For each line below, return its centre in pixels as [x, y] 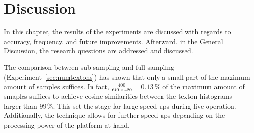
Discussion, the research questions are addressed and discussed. [99, 51]
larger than [21, 105]
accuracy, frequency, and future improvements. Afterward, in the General [114, 41]
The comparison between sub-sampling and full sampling [89, 67]
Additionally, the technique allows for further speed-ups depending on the [115, 115]
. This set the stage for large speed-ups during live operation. [145, 105]
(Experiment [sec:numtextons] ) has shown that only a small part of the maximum [127, 77]
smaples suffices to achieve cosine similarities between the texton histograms [118, 96]
